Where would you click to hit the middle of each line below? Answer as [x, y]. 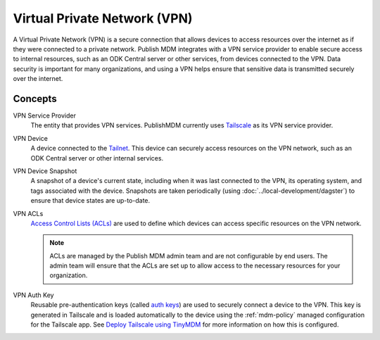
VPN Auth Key [33, 295]
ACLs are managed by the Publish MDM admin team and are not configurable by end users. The [189, 256]
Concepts [35, 99]
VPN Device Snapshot [45, 171]
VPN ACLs [28, 213]
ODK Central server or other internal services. [97, 158]
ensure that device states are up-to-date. [90, 201]
